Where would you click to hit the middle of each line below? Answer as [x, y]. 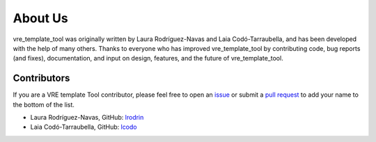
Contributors [41, 78]
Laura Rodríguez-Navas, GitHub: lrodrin [87, 118]
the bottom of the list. [44, 104]
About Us [41, 18]
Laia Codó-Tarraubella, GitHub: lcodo [84, 127]
